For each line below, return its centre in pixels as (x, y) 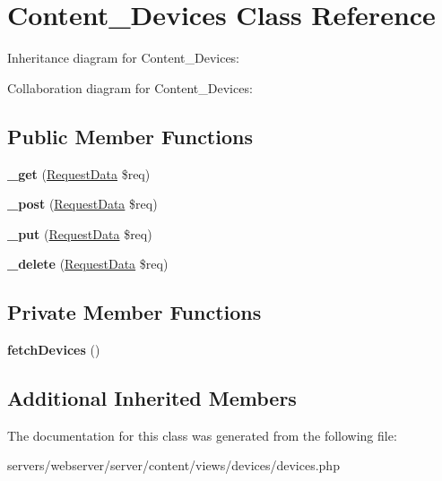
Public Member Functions (130, 136)
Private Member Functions (134, 312)
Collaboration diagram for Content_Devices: (130, 87)
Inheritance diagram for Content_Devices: (123, 58)
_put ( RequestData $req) (80, 233)
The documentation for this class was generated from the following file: (202, 435)
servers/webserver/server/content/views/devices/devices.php (173, 465)
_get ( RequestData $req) (79, 173)
